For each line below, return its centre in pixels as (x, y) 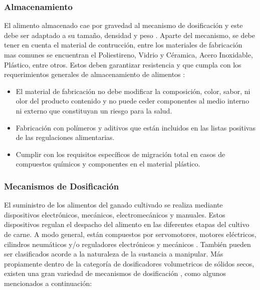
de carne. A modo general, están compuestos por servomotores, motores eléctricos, (130, 234)
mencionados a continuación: (48, 283)
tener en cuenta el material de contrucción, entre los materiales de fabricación (123, 45)
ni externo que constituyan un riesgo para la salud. (94, 110)
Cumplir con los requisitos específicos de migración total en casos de (120, 154)
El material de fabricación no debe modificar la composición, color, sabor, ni (133, 91)
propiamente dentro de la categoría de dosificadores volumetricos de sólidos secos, (129, 263)
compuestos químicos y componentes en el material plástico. (108, 164)
